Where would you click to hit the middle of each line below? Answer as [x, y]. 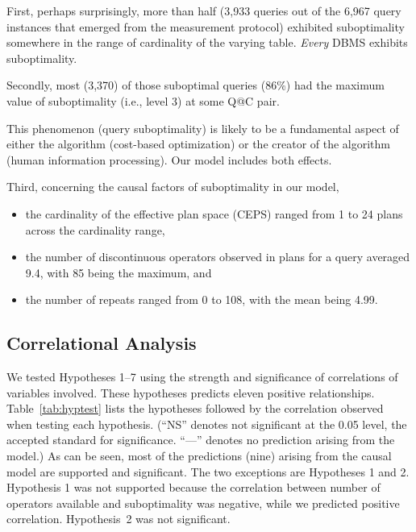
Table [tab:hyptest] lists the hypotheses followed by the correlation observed [195, 408]
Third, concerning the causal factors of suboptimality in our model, [173, 187]
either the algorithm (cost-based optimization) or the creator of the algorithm [198, 144]
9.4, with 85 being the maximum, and [119, 272]
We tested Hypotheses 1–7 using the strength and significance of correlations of [202, 377]
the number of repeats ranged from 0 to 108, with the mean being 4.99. [202, 299]
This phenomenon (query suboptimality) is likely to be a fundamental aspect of [203, 128]
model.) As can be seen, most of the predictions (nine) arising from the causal [199, 456]
